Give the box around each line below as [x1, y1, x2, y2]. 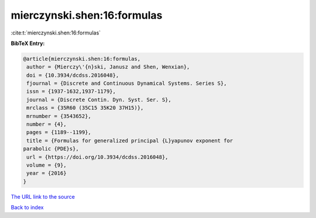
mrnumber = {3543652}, [26, 113, 92, 119]
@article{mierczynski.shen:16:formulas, [23, 56, 140, 62]
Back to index [11, 204, 44, 211]
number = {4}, [26, 121, 67, 128]
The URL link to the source [11, 193, 75, 200]
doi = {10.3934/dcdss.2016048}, [26, 72, 119, 78]
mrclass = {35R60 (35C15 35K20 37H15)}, [26, 105, 144, 111]
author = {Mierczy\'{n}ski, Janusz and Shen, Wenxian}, [26, 64, 190, 70]
